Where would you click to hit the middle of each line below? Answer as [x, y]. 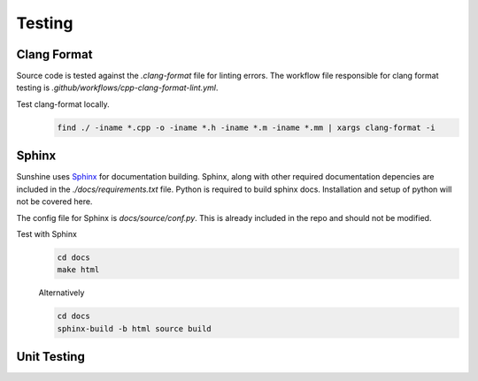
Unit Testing [51, 357]
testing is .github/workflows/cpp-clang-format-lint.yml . [117, 88]
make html [78, 270]
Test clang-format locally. [63, 104]
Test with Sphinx [46, 233]
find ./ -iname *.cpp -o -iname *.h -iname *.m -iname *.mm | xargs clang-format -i [246, 127]
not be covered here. [54, 202]
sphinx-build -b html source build [134, 328]
